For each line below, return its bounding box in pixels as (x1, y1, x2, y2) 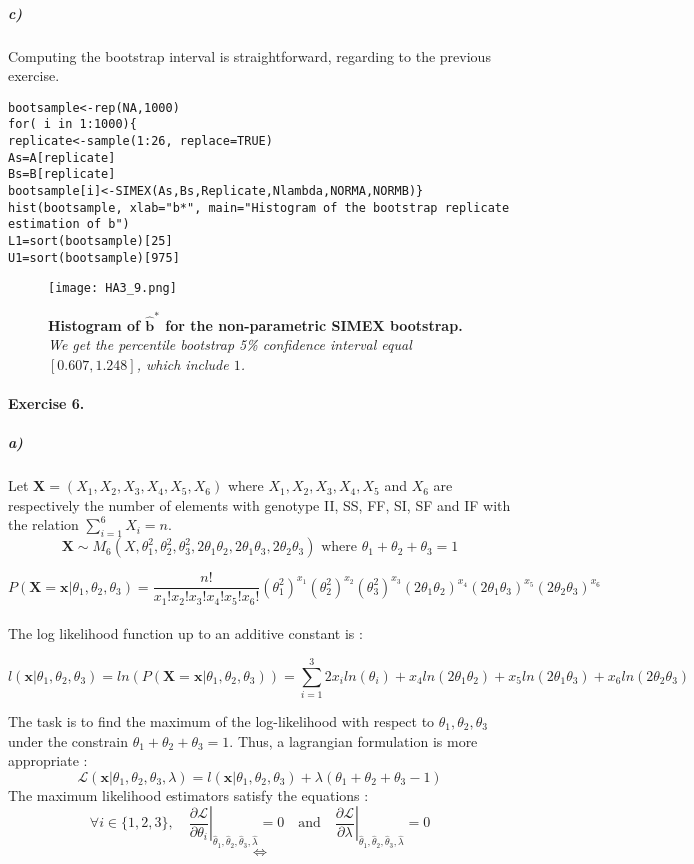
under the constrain (8, 730, 128, 751)
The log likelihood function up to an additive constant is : (8, 623, 363, 644)
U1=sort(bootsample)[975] (8, 250, 180, 265)
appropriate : (8, 750, 88, 771)
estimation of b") (8, 217, 130, 232)
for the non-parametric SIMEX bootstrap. (165, 314, 463, 335)
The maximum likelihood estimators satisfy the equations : (8, 784, 369, 805)
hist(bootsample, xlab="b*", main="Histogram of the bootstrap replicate (8, 200, 510, 215)
